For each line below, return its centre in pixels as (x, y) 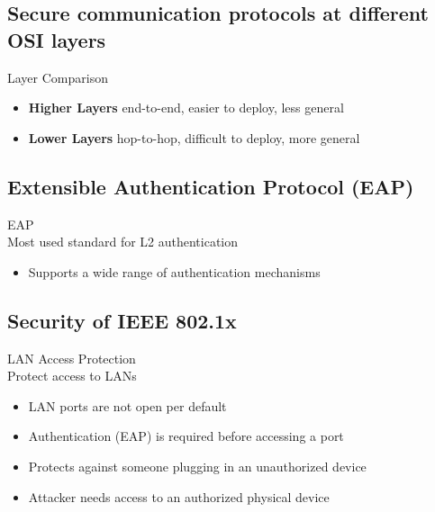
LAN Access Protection (72, 358)
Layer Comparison (58, 77)
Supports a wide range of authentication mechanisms (174, 271)
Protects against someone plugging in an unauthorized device (197, 466)
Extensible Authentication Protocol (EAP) (211, 186)
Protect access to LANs (72, 376)
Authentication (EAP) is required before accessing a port (186, 436)
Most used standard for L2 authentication (123, 242)
